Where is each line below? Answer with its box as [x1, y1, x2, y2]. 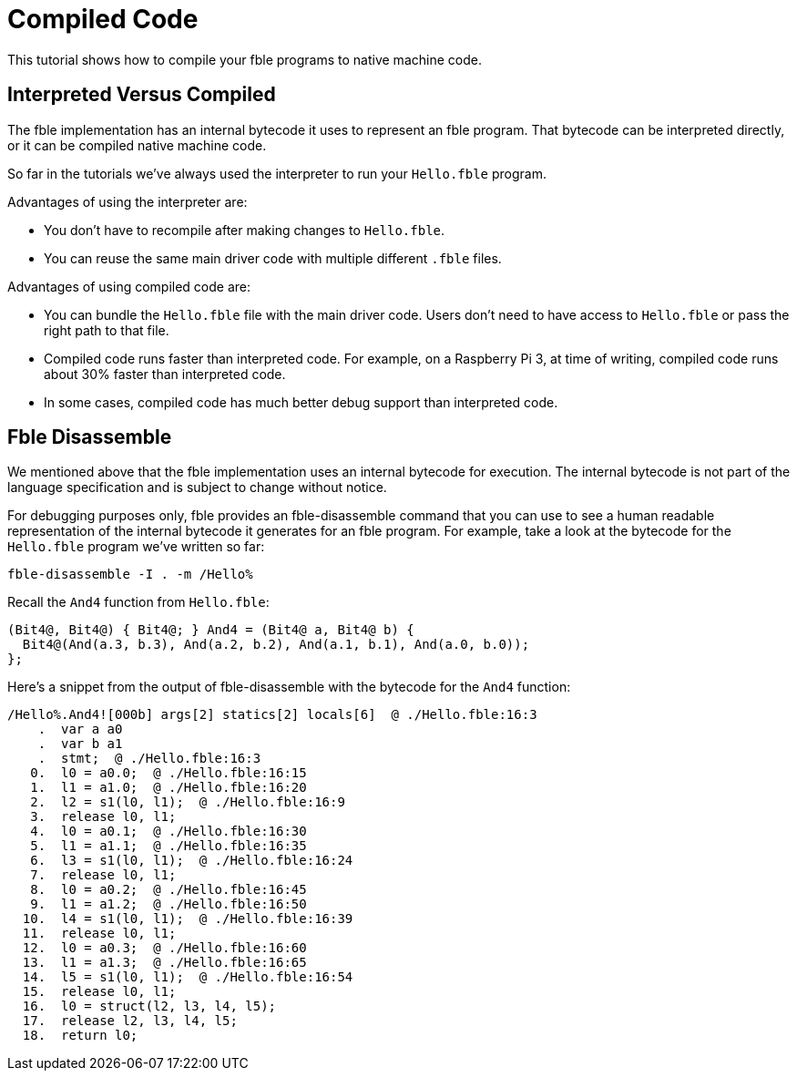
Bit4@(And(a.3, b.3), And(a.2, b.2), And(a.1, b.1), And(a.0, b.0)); [22, 637, 530, 652]
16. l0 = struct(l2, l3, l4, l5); [22, 999, 277, 1014]
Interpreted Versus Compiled [7, 83, 276, 107]
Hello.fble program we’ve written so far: [7, 539, 265, 555]
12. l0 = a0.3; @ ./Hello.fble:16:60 [22, 940, 307, 956]
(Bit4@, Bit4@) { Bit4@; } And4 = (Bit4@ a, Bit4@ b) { [7, 622, 414, 638]
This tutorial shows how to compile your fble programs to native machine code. [7, 51, 482, 67]
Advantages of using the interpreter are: [7, 193, 248, 210]
